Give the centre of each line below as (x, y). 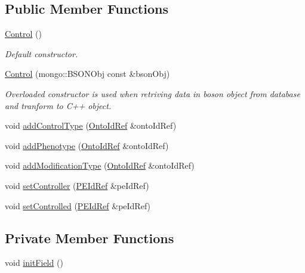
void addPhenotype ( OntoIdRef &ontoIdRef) (87, 145)
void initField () (34, 263)
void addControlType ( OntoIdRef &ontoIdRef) (91, 125)
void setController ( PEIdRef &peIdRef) (77, 185)
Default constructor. (41, 53)
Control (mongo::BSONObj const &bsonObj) (87, 74)
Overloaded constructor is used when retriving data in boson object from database (152, 93)
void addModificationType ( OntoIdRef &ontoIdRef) (100, 165)
